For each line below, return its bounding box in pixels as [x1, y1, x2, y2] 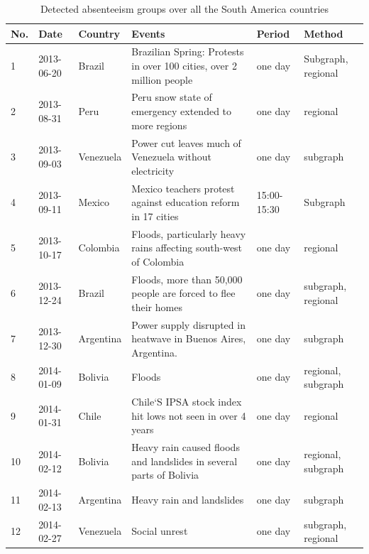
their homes [131, 299, 182, 314]
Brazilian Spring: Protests [131, 44, 244, 59]
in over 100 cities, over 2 [131, 58, 237, 73]
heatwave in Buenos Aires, [131, 331, 246, 346]
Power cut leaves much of [131, 135, 241, 150]
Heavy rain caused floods [131, 440, 240, 455]
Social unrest [131, 523, 188, 538]
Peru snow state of [131, 89, 212, 104]
